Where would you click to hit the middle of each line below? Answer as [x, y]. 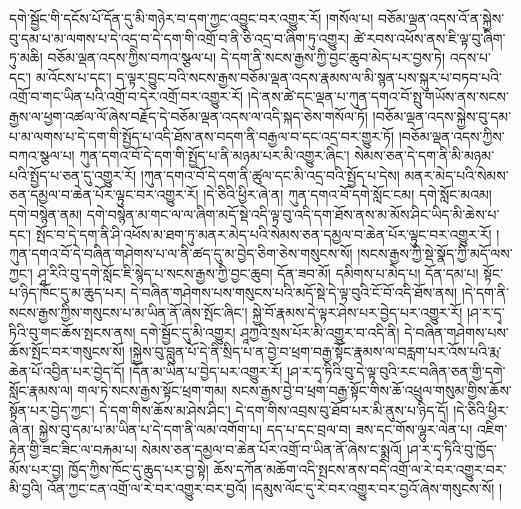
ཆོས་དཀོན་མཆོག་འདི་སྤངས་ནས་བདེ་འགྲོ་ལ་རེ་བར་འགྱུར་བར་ [360, 468]
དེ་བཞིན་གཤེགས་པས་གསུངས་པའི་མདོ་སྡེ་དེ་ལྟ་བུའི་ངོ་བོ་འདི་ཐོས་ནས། [294, 292]
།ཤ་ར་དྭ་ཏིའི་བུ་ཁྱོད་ [451, 449]
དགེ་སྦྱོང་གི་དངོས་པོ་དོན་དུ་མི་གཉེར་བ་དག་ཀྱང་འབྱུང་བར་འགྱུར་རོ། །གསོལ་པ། [191, 18]
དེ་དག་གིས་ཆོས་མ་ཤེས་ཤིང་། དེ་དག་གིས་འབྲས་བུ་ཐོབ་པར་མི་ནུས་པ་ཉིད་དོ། [274, 409]
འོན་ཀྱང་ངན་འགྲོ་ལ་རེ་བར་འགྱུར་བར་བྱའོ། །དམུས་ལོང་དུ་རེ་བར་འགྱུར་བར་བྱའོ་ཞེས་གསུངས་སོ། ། [275, 488]
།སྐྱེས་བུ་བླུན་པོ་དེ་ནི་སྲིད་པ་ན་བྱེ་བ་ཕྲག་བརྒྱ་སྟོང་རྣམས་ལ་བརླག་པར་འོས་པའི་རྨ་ [315, 351]
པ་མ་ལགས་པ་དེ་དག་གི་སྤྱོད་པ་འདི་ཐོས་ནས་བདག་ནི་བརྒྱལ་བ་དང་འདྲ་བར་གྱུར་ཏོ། [201, 135]
